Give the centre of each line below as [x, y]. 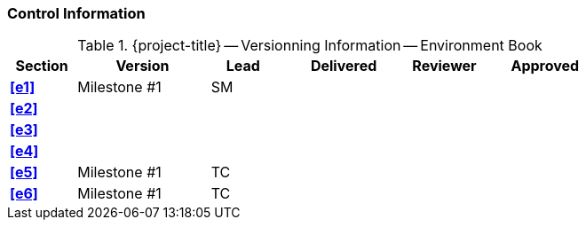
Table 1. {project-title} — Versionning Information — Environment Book [310, 46]
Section [42, 66]
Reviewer [444, 66]
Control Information [76, 13]
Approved [545, 66]
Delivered [344, 66]
